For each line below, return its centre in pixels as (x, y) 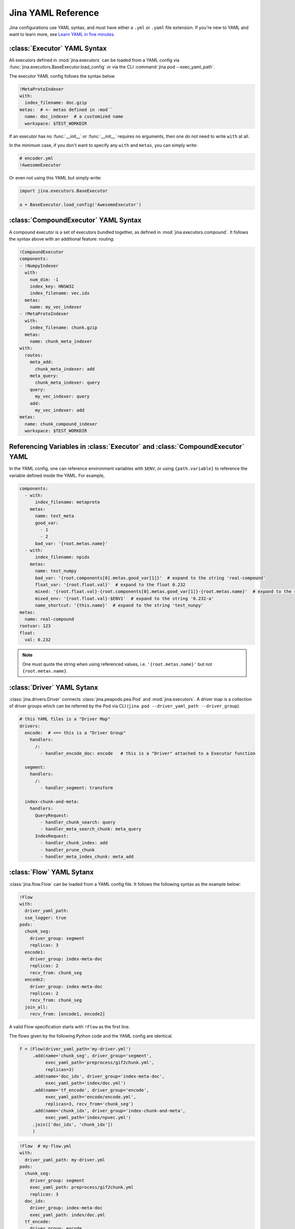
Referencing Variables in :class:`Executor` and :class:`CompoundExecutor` (127, 447)
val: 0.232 (38, 640)
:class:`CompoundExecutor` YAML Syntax (75, 220)
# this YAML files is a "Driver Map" (65, 719)
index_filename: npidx (62, 557)
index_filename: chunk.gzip (64, 328)
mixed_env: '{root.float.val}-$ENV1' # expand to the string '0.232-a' (124, 598)
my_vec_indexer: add (60, 410)
